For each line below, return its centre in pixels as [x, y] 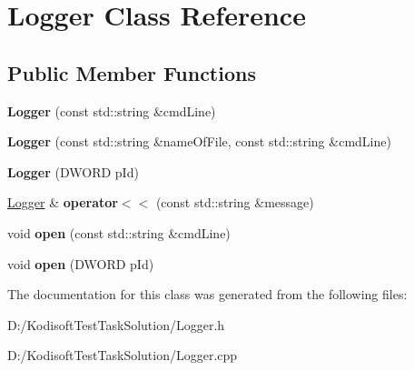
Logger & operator [63, 202]
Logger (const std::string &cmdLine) [112, 110]
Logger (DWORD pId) [73, 171]
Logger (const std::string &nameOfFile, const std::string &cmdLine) [199, 141]
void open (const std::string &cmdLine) [119, 232]
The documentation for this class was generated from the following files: [207, 294]
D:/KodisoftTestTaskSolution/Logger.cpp [123, 355]
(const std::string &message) [235, 202]
